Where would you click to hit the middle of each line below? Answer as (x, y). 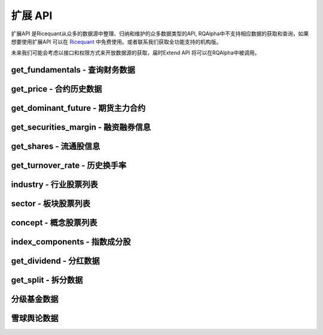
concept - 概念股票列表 (54, 223)
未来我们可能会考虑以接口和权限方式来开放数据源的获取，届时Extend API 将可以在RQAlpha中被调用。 (135, 53)
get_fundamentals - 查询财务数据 (73, 70)
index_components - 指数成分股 (71, 242)
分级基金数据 (35, 299)
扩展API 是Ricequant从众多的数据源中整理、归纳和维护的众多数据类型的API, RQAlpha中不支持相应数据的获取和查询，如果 (160, 34)
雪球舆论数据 (35, 319)
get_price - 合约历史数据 (57, 89)
